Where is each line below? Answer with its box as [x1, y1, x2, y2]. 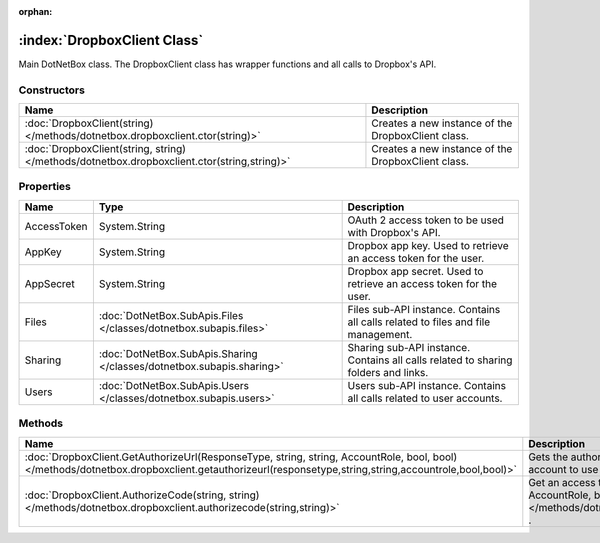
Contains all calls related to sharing [347, 353, 513, 367]
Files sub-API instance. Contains [347, 302, 501, 316]
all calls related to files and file [347, 315, 490, 329]
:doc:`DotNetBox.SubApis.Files [98, 308, 244, 322]
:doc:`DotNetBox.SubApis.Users [98, 378, 250, 392]
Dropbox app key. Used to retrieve [347, 238, 509, 252]
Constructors [18, 83, 85, 97]
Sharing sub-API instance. [347, 340, 470, 354]
